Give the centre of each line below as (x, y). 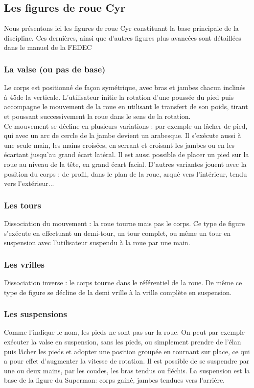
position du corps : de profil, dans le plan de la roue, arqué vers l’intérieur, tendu (126, 173)
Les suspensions (35, 314)
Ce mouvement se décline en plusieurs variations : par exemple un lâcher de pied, (126, 126)
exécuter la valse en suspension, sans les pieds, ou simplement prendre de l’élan (123, 341)
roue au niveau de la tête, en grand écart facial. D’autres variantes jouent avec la (125, 164)
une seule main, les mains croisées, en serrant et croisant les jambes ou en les (119, 145)
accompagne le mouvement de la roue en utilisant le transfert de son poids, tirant (126, 106)
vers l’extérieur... (29, 183)
